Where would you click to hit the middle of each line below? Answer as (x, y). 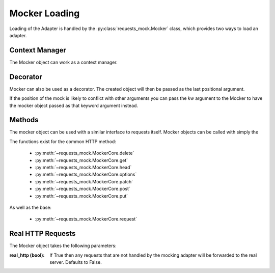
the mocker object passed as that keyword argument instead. (74, 105)
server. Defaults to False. (76, 262)
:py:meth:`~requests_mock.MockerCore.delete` (85, 153)
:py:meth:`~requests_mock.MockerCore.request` (86, 219)
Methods (24, 120)
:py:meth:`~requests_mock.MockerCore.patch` (84, 181)
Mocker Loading (45, 13)
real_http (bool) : (27, 255)
